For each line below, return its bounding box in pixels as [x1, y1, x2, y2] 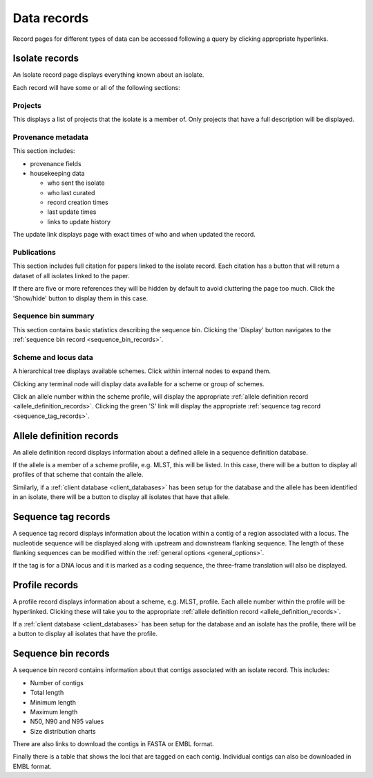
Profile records [12, 579, 79, 591]
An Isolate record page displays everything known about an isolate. [12, 71, 204, 79]
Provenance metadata [12, 132, 89, 142]
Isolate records [12, 53, 79, 64]
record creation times [47, 198, 108, 207]
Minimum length [30, 698, 76, 706]
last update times [47, 208, 97, 216]
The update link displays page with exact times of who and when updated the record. [12, 230, 256, 239]
